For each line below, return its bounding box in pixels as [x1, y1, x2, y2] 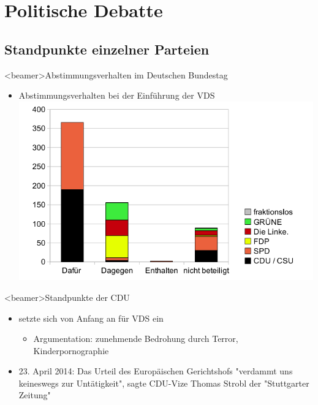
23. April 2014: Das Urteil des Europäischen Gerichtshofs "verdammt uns [18, 365, 293, 377]
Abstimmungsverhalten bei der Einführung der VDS [18, 89, 215, 102]
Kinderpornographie [33, 344, 109, 357]
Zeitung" [18, 388, 51, 401]
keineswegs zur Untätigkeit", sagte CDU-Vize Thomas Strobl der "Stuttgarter [18, 376, 309, 389]
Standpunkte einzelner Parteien [4, 39, 210, 58]
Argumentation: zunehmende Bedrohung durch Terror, [33, 332, 238, 345]
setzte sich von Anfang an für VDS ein [18, 311, 164, 324]
